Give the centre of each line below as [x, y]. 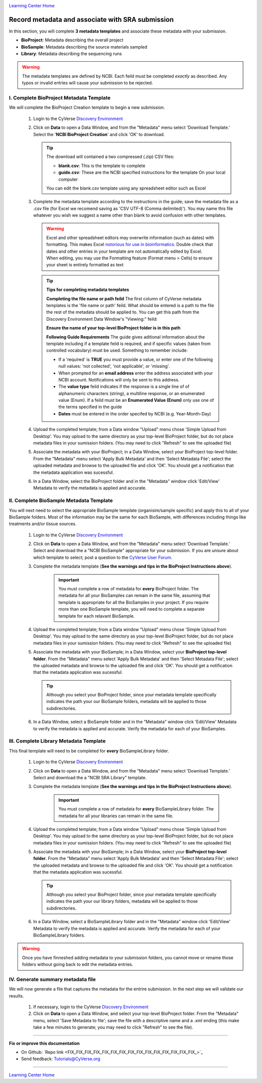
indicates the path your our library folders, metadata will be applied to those [122, 901]
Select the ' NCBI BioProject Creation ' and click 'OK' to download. [99, 134]
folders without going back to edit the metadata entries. [78, 964]
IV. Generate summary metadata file [52, 979]
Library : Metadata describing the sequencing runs [72, 54]
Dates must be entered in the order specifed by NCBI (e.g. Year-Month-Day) [135, 413]
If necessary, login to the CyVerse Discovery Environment [91, 1007]
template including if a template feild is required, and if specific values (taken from [129, 344]
